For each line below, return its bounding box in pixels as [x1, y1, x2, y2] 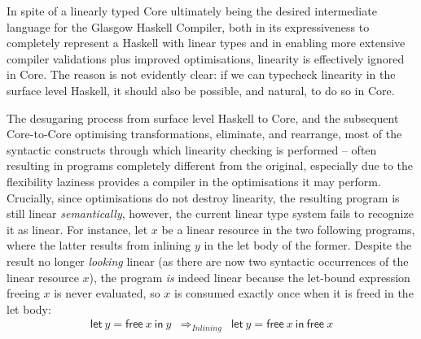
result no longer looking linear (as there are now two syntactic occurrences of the [7, 252, 409, 269]
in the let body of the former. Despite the [204, 237, 412, 254]
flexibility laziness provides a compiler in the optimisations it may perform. [7, 172, 381, 189]
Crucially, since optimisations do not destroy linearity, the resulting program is [7, 189, 400, 206]
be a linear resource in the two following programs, [161, 220, 415, 237]
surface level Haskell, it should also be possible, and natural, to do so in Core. [7, 81, 395, 98]
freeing [7, 285, 40, 302]
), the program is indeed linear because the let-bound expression [89, 268, 410, 285]
